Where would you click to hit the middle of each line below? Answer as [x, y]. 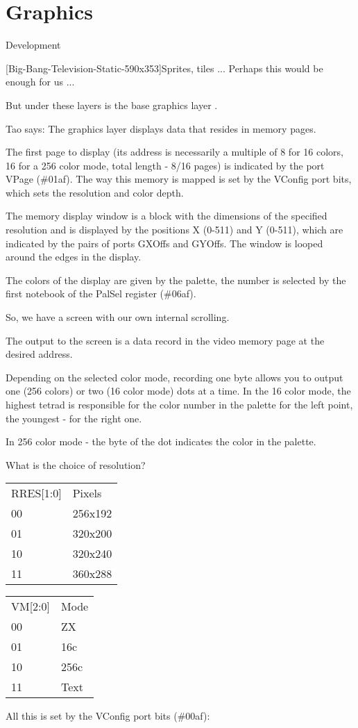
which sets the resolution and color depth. [95, 192]
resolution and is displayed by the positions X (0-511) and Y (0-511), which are [174, 230]
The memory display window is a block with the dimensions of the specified [167, 216]
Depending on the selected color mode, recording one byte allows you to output [174, 377]
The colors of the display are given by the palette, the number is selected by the [176, 280]
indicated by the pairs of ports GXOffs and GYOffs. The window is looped [164, 243]
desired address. [39, 354]
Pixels [87, 493]
